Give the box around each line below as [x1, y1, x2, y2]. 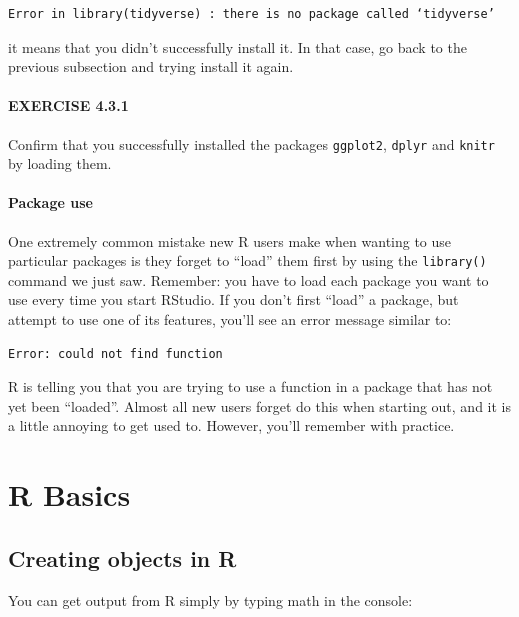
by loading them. [8, 153, 112, 174]
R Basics [8, 474, 131, 515]
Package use [8, 192, 93, 213]
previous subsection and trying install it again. [8, 56, 294, 77]
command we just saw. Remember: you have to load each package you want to [8, 269, 489, 290]
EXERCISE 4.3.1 [8, 95, 129, 116]
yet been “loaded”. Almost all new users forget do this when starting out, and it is [8, 395, 512, 416]
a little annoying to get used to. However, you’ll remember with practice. [8, 415, 455, 436]
